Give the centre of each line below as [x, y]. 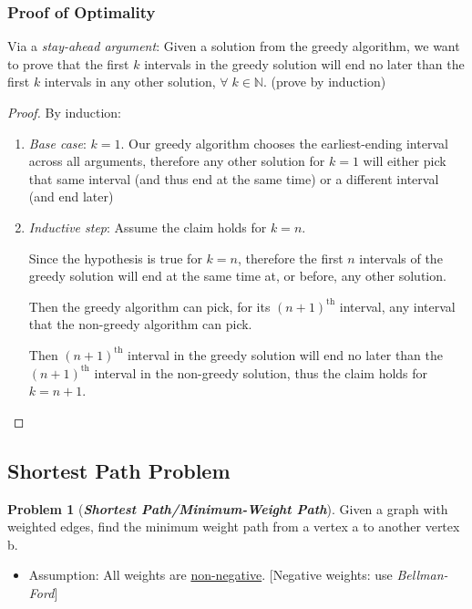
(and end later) [71, 196]
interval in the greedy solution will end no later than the [286, 354]
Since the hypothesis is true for [115, 258]
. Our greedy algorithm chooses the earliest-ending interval [284, 143]
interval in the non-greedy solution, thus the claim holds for [261, 372]
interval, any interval [397, 306]
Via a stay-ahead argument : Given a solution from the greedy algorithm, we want [234, 46]
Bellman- [422, 575]
